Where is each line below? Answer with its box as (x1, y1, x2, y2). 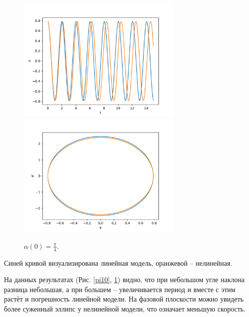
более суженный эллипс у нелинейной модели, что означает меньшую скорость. (4, 303, 246, 314)
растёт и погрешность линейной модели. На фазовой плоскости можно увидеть (4, 294, 244, 304)
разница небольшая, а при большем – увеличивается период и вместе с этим (4, 284, 236, 294)
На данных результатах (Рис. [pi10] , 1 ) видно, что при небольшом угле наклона (4, 274, 245, 285)
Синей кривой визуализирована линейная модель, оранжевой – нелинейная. (4, 257, 233, 268)
